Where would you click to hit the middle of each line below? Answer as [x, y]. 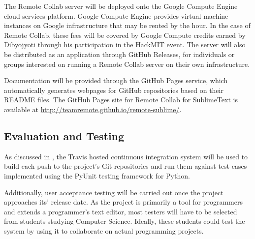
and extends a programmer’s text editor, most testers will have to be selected [121, 211]
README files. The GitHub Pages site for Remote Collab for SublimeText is [121, 100]
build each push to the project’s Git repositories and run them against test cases [126, 166]
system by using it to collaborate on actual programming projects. [104, 230]
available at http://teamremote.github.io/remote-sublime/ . [93, 109]
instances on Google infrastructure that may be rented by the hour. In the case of [127, 25]
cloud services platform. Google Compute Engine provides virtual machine [116, 15]
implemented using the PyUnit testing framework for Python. [97, 175]
